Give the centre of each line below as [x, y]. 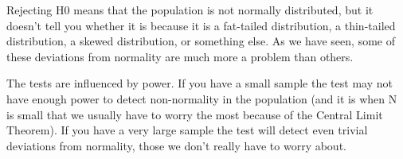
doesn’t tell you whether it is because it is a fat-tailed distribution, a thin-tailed [201, 25]
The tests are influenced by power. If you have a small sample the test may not [200, 83]
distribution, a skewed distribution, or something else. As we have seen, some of [201, 41]
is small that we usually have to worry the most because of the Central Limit [195, 114]
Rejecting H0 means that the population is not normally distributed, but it [190, 10]
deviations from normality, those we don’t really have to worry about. [176, 145]
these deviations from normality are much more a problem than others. [180, 56]
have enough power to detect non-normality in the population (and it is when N [202, 98]
